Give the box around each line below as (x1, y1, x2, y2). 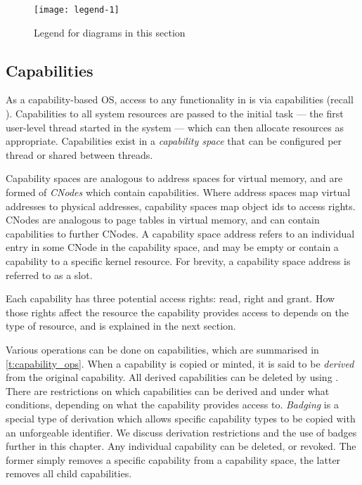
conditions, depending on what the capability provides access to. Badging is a (6, 397, 339, 412)
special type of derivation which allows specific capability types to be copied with (6, 410, 356, 425)
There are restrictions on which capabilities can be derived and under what (6, 383, 330, 398)
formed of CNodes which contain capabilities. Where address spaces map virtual (6, 185, 351, 200)
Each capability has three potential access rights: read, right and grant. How (6, 291, 335, 306)
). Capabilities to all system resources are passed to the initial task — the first (6, 106, 344, 121)
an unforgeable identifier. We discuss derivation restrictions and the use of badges (6, 425, 357, 439)
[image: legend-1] (34, 5, 119, 15)
